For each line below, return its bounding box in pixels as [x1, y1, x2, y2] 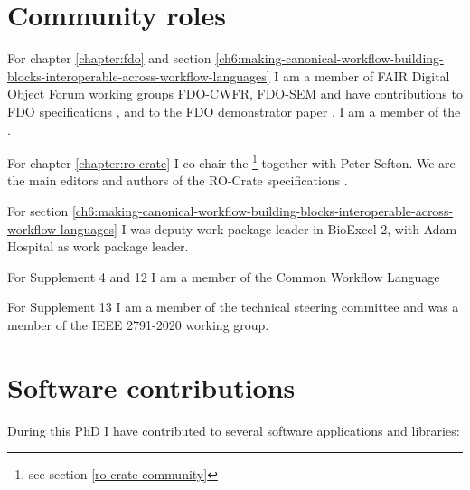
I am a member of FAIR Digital [274, 66, 450, 85]
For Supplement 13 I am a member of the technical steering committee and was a [7, 297, 459, 316]
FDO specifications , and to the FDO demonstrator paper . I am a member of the [7, 101, 461, 120]
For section [7, 201, 69, 220]
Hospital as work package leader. [7, 237, 189, 256]
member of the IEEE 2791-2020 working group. [7, 315, 269, 334]
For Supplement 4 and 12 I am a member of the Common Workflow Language [7, 267, 440, 286]
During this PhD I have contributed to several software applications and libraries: [7, 420, 460, 439]
